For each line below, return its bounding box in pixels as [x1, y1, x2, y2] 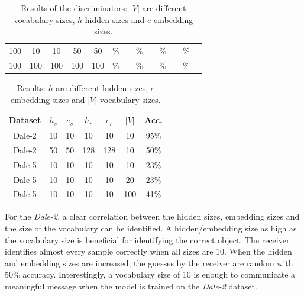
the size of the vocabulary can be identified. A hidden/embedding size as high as [5, 222, 297, 234]
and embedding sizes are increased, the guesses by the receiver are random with [5, 256, 293, 269]
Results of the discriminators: [21, 2, 128, 14]
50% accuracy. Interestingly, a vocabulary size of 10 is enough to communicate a [5, 268, 296, 281]
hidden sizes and [85, 13, 145, 25]
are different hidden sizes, [56, 81, 148, 94]
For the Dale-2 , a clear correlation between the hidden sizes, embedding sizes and [5, 210, 300, 223]
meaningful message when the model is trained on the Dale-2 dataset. [5, 280, 257, 292]
